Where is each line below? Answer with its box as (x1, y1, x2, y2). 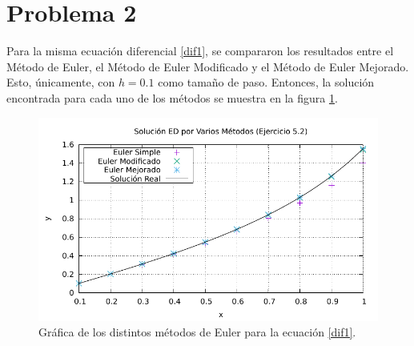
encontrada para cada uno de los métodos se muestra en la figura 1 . (6, 89, 338, 106)
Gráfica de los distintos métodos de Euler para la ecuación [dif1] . (38, 324, 356, 340)
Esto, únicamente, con (6, 74, 115, 91)
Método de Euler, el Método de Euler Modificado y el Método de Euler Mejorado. (6, 58, 409, 74)
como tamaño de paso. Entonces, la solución (158, 74, 375, 91)
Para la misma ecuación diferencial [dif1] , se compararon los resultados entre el (6, 42, 394, 59)
